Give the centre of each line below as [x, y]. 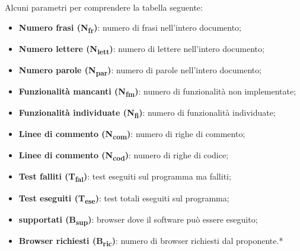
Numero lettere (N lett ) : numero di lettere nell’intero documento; [141, 49]
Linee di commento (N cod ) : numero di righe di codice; [124, 156]
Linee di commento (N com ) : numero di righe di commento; [132, 135]
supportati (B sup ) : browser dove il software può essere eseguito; [138, 220]
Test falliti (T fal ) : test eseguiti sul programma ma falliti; [125, 177]
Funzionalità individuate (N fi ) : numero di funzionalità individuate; [147, 113]
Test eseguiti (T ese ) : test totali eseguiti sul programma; [124, 198]
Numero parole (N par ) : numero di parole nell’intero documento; [140, 70]
